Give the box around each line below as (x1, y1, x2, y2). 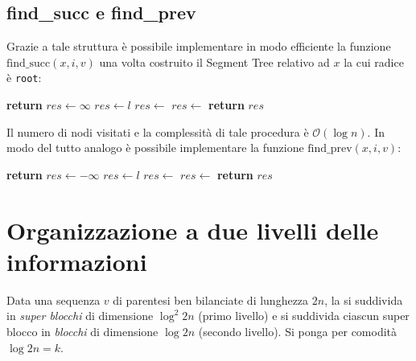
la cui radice (344, 53, 404, 70)
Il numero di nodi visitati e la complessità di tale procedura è (6, 123, 309, 140)
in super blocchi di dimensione (6, 307, 154, 324)
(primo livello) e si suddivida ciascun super (198, 307, 410, 324)
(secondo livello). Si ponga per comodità (198, 322, 397, 339)
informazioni (6, 244, 147, 277)
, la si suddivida (324, 291, 403, 308)
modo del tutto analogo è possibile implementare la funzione (6, 139, 304, 156)
